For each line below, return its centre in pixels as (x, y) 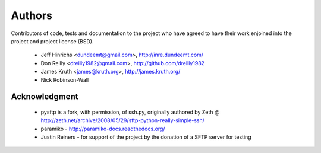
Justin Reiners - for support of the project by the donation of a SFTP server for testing (146, 137)
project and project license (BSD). (52, 41)
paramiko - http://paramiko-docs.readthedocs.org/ (103, 129)
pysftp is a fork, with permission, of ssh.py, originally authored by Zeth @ (130, 112)
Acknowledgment (45, 97)
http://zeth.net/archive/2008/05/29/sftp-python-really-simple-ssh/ (123, 120)
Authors (32, 15)
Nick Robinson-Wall (65, 79)
